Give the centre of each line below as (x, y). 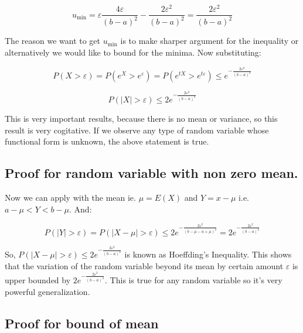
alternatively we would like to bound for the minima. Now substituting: (133, 52)
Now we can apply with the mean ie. (70, 198)
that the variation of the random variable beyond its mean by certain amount (144, 265)
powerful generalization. (47, 292)
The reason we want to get (53, 41)
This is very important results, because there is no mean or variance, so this (141, 119)
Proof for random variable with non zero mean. (151, 173)
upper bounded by (38, 280)
